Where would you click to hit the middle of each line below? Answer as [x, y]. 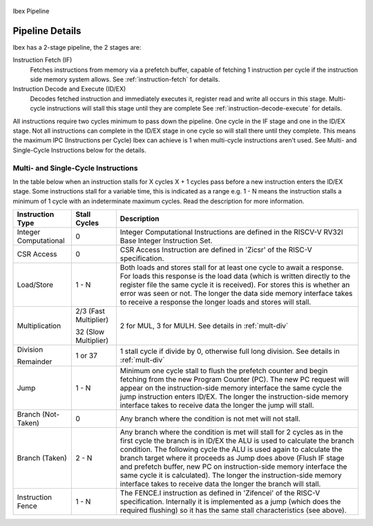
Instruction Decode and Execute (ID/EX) [69, 89]
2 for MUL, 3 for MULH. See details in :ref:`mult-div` [204, 326]
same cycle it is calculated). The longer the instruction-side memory [231, 476]
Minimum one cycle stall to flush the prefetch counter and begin [224, 371]
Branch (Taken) [42, 458]
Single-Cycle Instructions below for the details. [79, 150]
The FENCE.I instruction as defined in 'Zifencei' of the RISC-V [220, 493]
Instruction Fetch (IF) [42, 60]
